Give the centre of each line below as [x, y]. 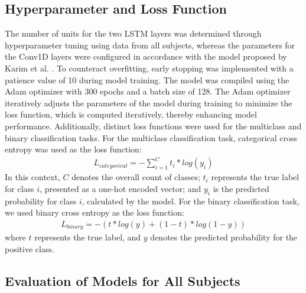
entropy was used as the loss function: [73, 149]
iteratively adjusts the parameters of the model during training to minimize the [149, 102]
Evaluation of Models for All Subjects [123, 280]
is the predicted [241, 188]
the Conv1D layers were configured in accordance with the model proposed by [146, 56]
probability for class [41, 201]
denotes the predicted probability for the [224, 237]
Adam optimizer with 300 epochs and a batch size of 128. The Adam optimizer [148, 91]
